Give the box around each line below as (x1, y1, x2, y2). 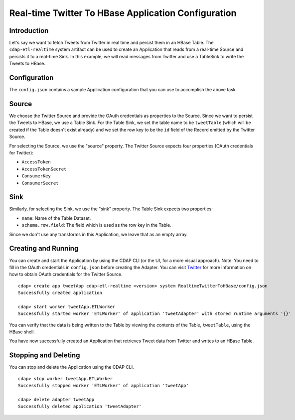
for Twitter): (9, 150, 33, 155)
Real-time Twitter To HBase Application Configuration (9, 7, 237, 18)
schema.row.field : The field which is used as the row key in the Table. (21, 222, 171, 228)
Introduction (9, 26, 49, 35)
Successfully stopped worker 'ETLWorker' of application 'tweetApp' (18, 383, 189, 389)
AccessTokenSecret (21, 166, 67, 172)
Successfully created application (18, 290, 102, 296)
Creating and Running (9, 244, 79, 253)
